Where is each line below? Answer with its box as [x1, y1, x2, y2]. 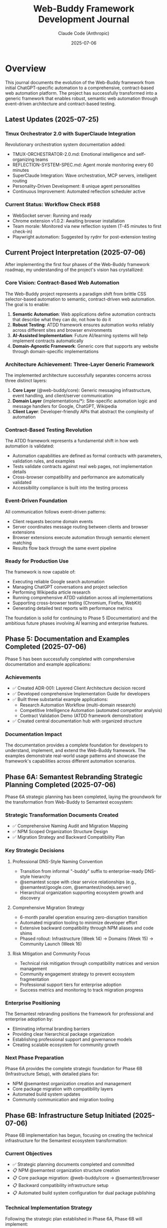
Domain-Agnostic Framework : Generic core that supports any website [12, 343, 159, 349]
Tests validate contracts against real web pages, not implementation [12, 463, 153, 469]
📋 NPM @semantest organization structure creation [12, 1167, 120, 1173]
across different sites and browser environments [12, 327, 112, 333]
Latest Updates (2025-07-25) [5, 115, 99, 124]
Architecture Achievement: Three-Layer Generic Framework [5, 361, 155, 368]
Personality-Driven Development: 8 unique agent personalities [12, 183, 141, 189]
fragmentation [19, 976, 49, 982]
